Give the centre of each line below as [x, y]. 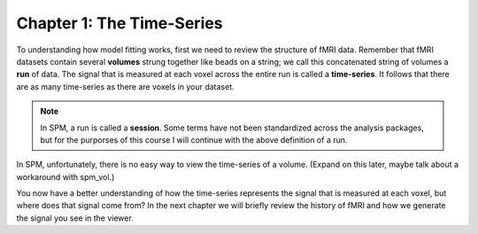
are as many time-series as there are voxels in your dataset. [125, 86]
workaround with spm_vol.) [66, 176]
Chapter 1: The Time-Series [119, 23]
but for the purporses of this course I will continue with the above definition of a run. [194, 140]
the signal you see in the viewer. [75, 218]
